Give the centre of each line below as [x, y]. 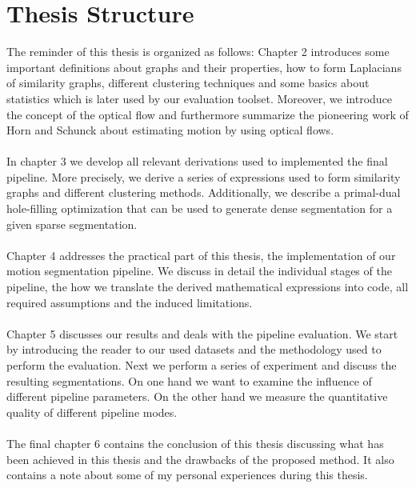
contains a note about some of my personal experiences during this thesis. [187, 475]
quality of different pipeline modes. [92, 412]
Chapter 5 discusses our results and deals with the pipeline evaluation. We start [202, 333]
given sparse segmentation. [72, 224]
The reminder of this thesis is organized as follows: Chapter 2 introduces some [198, 52]
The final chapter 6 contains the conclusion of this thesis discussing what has [195, 443]
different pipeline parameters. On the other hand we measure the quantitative [197, 396]
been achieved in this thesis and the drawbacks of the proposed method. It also [200, 459]
